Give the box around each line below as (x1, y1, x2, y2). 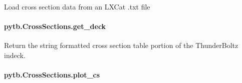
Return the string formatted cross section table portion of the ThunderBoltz (4, 40, 238, 50)
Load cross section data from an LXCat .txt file (4, 1, 150, 11)
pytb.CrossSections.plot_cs (4, 69, 100, 80)
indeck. (4, 49, 26, 60)
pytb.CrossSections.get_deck (4, 21, 106, 31)
